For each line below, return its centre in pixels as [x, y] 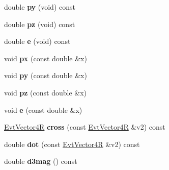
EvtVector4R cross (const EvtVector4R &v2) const [85, 127]
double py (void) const [40, 7]
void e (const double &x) [43, 110]
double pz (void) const [40, 24]
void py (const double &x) [46, 75]
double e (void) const [37, 41]
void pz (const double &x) [46, 92]
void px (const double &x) [46, 58]
